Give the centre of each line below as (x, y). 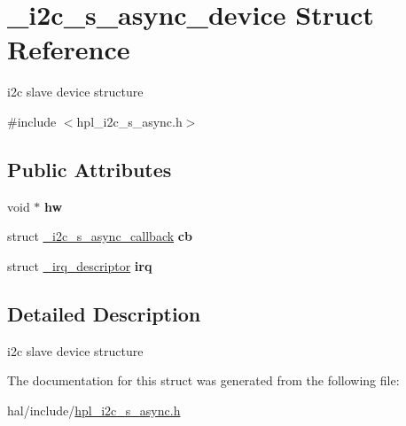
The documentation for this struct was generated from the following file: (203, 380)
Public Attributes (90, 169)
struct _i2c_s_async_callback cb (100, 236)
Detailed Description (104, 313)
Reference (69, 49)
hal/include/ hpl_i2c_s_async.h (94, 410)
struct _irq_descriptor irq (80, 265)
